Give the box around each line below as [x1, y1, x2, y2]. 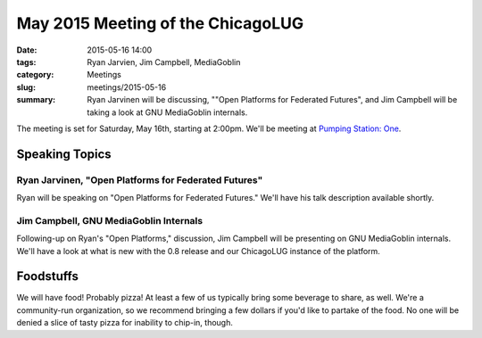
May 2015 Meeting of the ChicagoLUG [16, 13, 303, 33]
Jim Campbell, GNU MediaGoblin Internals [16, 214, 204, 227]
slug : [16, 81, 36, 93]
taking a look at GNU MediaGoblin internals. [87, 107, 248, 118]
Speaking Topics [16, 146, 112, 161]
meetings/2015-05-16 [87, 81, 167, 93]
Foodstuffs [16, 268, 79, 284]
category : [16, 70, 54, 80]
